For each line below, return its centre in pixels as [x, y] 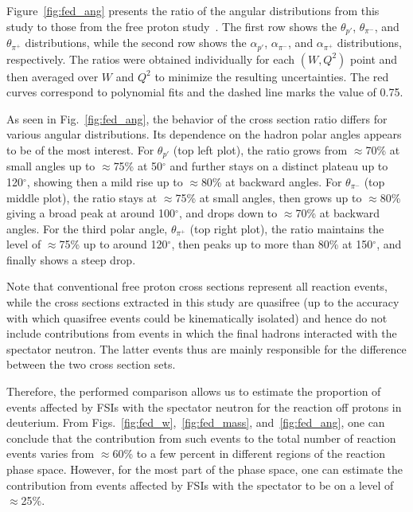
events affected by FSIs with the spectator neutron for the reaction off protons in [204, 406]
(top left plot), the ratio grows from [260, 149]
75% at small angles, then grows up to [269, 197]
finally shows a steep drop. [71, 259]
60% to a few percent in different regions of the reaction [249, 453]
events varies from [51, 453]
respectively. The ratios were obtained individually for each [150, 59]
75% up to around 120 [113, 244]
